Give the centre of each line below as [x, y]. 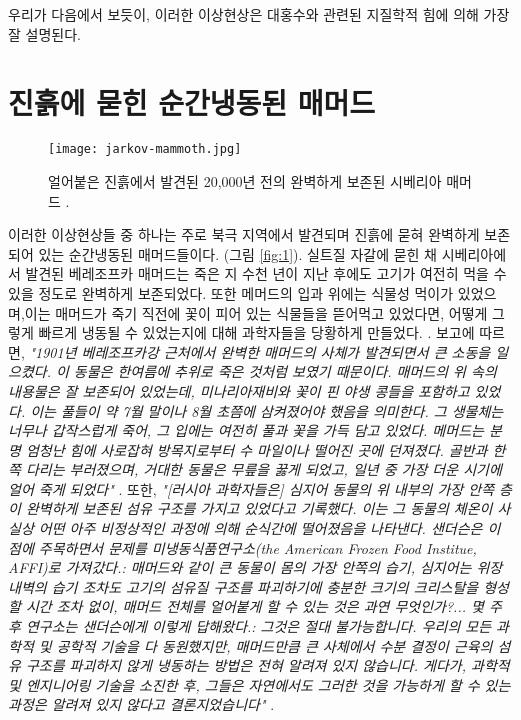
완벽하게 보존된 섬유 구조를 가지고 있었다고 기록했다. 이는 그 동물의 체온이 [259, 508]
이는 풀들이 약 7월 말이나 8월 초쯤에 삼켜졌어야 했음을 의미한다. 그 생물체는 [267, 410]
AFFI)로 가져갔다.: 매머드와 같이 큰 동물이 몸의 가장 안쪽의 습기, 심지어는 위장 [255, 567]
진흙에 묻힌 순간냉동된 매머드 [192, 102]
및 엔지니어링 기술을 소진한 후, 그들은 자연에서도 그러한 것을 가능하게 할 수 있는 [259, 684]
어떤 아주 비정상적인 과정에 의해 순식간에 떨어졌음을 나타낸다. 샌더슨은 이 [269, 528]
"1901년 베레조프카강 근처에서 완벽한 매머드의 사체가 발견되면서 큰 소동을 [260, 351]
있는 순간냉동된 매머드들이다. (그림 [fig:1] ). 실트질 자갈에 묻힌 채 [237, 253]
